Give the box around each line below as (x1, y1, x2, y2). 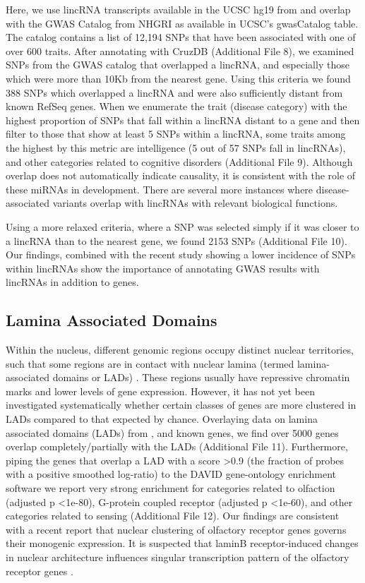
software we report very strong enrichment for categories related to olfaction (6, 481, 335, 495)
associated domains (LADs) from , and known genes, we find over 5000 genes (6, 425, 339, 440)
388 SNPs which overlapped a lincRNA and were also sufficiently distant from (6, 85, 343, 100)
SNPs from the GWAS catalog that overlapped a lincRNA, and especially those (6, 57, 349, 72)
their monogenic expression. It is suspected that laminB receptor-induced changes (6, 536, 359, 551)
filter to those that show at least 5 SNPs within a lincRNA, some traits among (6, 126, 346, 141)
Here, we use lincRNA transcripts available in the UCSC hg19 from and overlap (6, 2, 351, 16)
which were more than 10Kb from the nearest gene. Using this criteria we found (6, 71, 351, 85)
